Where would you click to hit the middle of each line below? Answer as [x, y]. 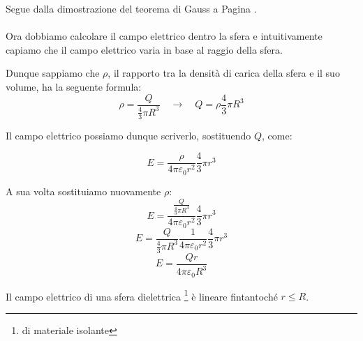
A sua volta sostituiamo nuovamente [83, 191]
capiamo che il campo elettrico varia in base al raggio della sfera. [144, 49]
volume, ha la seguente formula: [74, 86]
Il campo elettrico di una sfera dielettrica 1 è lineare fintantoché [142, 295]
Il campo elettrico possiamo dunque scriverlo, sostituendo [128, 135]
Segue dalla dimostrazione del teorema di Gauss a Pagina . [131, 8]
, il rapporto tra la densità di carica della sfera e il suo [224, 73]
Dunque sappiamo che [53, 73]
